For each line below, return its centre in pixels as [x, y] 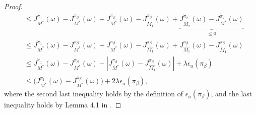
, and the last [232, 94]
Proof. [13, 6]
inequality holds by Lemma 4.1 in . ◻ [63, 105]
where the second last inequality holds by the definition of [93, 94]
